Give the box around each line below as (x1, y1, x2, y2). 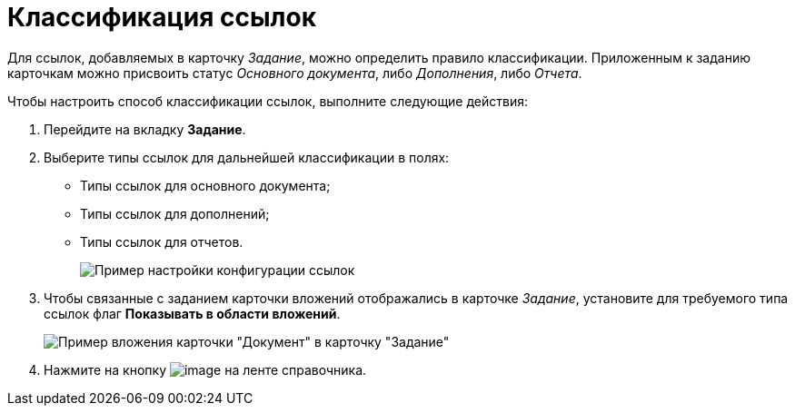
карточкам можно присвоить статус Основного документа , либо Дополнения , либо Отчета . (7, 64, 582, 81)
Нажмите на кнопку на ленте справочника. (44, 361, 367, 378)
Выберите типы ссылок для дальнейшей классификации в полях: (44, 149, 450, 165)
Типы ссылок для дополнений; (80, 205, 270, 221)
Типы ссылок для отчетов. (80, 233, 243, 250)
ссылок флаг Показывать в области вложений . (44, 305, 341, 321)
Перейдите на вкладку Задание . (44, 121, 246, 137)
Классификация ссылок (7, 2, 316, 33)
